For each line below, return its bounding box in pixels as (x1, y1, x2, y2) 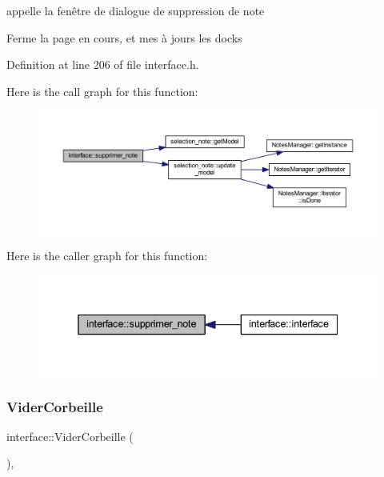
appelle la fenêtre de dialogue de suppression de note (6, 2, 265, 18)
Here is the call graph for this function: (6, 82, 198, 99)
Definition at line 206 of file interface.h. (6, 56, 199, 73)
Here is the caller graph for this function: (6, 247, 208, 263)
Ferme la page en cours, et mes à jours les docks (6, 29, 242, 46)
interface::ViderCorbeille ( (6, 427, 134, 444)
